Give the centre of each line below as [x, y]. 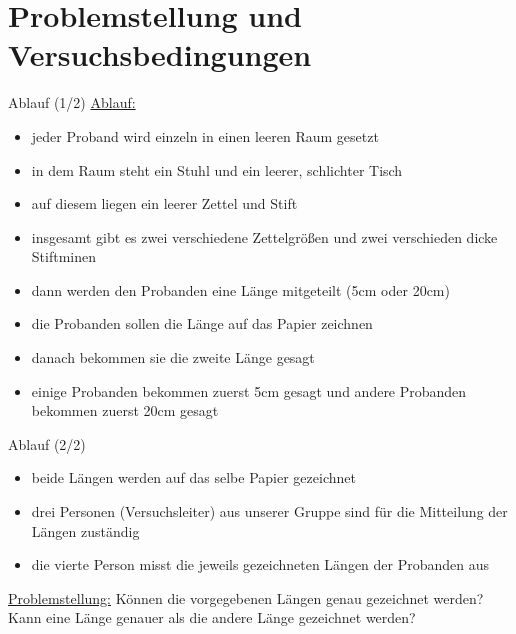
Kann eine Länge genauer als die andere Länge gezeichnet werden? [212, 617]
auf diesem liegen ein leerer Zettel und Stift [164, 203]
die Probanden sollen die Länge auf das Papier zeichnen [202, 323]
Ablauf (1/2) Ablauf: [72, 102]
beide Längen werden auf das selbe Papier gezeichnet [193, 477]
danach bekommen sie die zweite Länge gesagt [173, 357]
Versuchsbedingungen [160, 54]
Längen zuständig [85, 530]
